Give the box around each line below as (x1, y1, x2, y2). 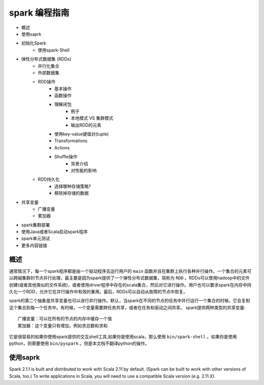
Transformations (54, 138, 88, 144)
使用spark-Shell (38, 47, 70, 53)
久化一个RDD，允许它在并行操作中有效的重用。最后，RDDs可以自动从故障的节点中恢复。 (9, 289, 188, 294)
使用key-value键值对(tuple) (54, 131, 109, 137)
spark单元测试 (21, 236, 50, 241)
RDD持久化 (38, 176, 60, 182)
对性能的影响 (71, 167, 97, 173)
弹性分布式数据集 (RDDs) (21, 56, 71, 62)
